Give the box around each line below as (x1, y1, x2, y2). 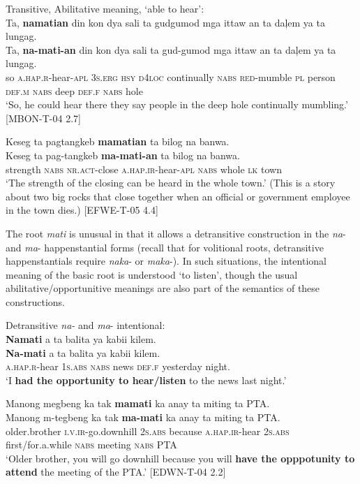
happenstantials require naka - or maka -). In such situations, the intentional (6, 254, 327, 268)
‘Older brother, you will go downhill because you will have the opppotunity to (6, 450, 355, 465)
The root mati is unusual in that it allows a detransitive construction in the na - (6, 226, 346, 240)
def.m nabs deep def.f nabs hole (6, 83, 143, 98)
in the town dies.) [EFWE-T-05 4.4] (6, 203, 158, 217)
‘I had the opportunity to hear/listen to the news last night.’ (6, 372, 287, 387)
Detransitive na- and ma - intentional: (6, 318, 165, 332)
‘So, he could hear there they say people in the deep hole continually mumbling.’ (6, 97, 348, 112)
